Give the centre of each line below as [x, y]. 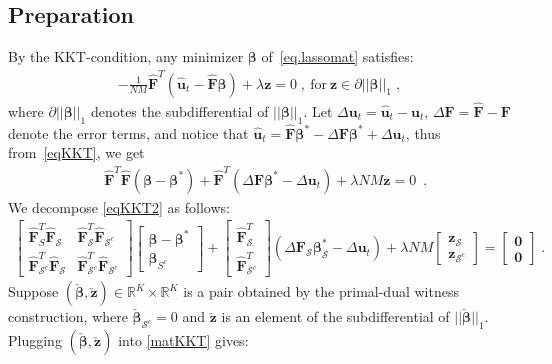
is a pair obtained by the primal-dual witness [321, 291]
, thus [423, 132]
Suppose [33, 291]
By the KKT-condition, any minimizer [126, 56]
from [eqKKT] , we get [76, 152]
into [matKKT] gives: [183, 340]
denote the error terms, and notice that [128, 132]
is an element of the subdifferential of [335, 316]
